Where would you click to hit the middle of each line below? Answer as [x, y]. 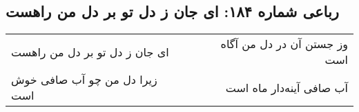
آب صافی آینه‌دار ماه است [287, 87]
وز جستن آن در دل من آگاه [284, 44]
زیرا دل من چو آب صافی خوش [84, 80]
